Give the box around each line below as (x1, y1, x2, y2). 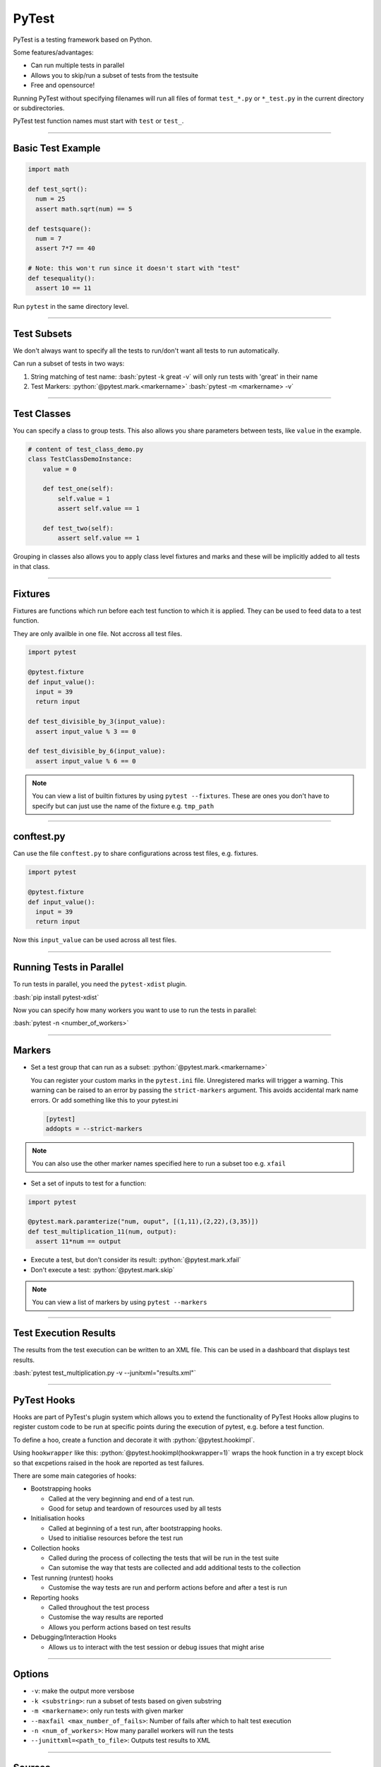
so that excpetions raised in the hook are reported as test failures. (13, 1458, 205, 1467)
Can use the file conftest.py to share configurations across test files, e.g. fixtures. (13, 849, 259, 858)
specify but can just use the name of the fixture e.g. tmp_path (32, 802, 214, 810)
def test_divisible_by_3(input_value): (28, 717, 166, 726)
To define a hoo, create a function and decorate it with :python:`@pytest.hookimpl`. (13, 1436, 255, 1444)
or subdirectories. (13, 103, 65, 112)
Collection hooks (30, 1544, 80, 1552)
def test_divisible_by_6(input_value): (28, 747, 166, 756)
